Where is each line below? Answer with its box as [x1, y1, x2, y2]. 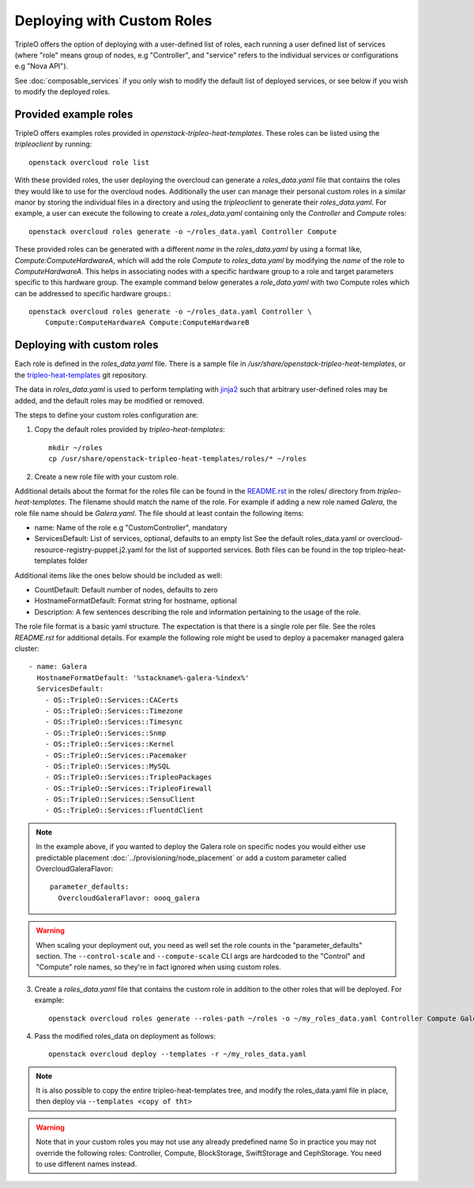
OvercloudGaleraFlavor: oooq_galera [58, 893, 201, 902]
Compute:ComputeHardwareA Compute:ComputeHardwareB [44, 318, 250, 327]
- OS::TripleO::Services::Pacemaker [44, 750, 187, 760]
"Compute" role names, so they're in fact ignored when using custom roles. [36, 962, 281, 972]
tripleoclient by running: [14, 139, 92, 149]
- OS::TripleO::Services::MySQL [44, 761, 171, 770]
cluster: [14, 644, 39, 653]
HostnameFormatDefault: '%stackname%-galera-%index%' [36, 673, 250, 682]
